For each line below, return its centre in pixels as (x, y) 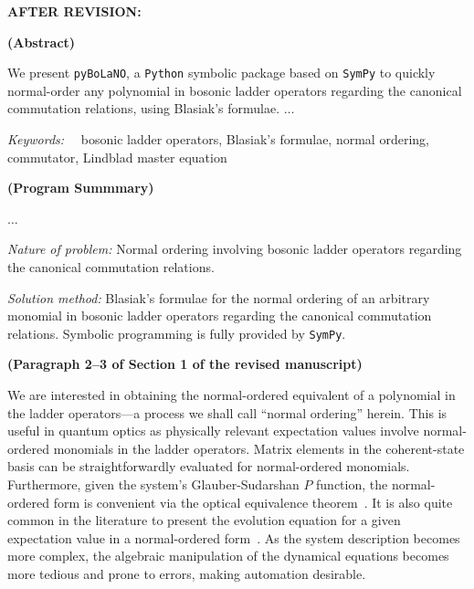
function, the (352, 484)
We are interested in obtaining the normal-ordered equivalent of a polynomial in (232, 395)
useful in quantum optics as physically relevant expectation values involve (213, 431)
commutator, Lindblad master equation (117, 157)
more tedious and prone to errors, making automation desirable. (187, 573)
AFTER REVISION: (74, 11)
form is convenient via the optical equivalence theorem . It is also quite (253, 502)
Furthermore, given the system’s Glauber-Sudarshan (153, 484)
